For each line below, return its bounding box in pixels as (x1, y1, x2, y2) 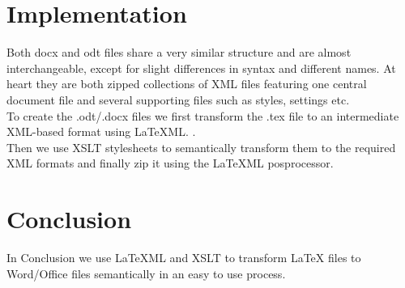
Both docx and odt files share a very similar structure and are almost (6, 44, 352, 61)
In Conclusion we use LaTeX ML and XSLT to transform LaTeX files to (6, 249, 361, 265)
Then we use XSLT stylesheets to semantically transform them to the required (6, 138, 396, 155)
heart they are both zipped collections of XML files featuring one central (6, 75, 367, 92)
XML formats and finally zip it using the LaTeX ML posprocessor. (6, 155, 334, 172)
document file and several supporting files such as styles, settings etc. (6, 91, 350, 108)
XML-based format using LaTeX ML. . (6, 123, 196, 140)
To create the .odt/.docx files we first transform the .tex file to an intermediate (6, 107, 399, 124)
